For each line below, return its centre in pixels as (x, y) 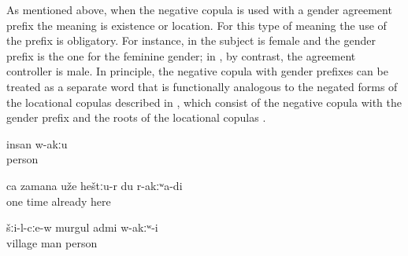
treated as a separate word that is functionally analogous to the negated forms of (202, 86)
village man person (52, 242)
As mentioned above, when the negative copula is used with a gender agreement (199, 9)
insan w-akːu (37, 143)
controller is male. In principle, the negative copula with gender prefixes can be (197, 71)
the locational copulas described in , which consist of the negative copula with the (204, 102)
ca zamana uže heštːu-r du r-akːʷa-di (95, 185)
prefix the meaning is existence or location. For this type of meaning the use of (197, 25)
